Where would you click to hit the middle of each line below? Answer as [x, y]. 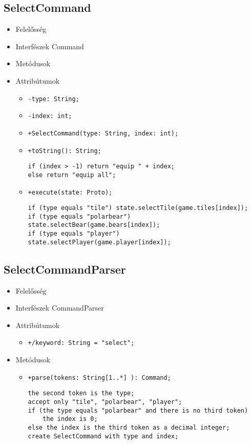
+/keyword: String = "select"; [81, 343]
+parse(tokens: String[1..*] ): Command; [99, 378]
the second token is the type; [81, 393]
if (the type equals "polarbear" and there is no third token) [138, 410]
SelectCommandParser [65, 269]
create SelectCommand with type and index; [103, 436]
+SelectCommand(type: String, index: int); [103, 133]
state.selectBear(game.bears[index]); [94, 225]
